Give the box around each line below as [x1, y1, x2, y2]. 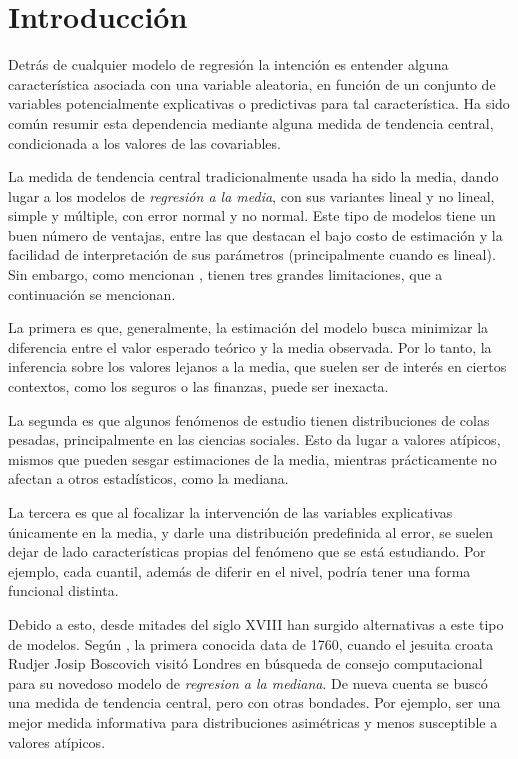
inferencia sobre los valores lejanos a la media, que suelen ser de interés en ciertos [8, 356, 507, 377]
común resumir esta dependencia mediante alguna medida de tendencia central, [8, 112, 494, 133]
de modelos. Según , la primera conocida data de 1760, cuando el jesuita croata [8, 633, 494, 654]
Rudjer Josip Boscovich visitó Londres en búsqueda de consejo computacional [8, 653, 483, 674]
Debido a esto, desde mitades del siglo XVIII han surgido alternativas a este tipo [8, 613, 504, 634]
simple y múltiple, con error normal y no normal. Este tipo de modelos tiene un [8, 205, 496, 226]
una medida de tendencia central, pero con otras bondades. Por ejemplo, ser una [8, 692, 501, 713]
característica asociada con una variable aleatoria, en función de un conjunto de [8, 73, 496, 94]
